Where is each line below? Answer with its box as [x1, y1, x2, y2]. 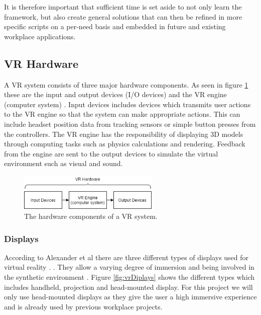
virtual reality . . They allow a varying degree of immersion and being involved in [4, 262, 254, 272]
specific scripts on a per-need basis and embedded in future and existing [4, 21, 226, 32]
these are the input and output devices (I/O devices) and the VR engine [4, 89, 227, 100]
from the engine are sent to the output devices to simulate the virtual [4, 148, 218, 159]
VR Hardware [4, 55, 78, 71]
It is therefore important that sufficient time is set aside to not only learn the [4, 2, 242, 12]
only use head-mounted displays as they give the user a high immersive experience [4, 291, 257, 302]
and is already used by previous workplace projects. [4, 301, 163, 311]
